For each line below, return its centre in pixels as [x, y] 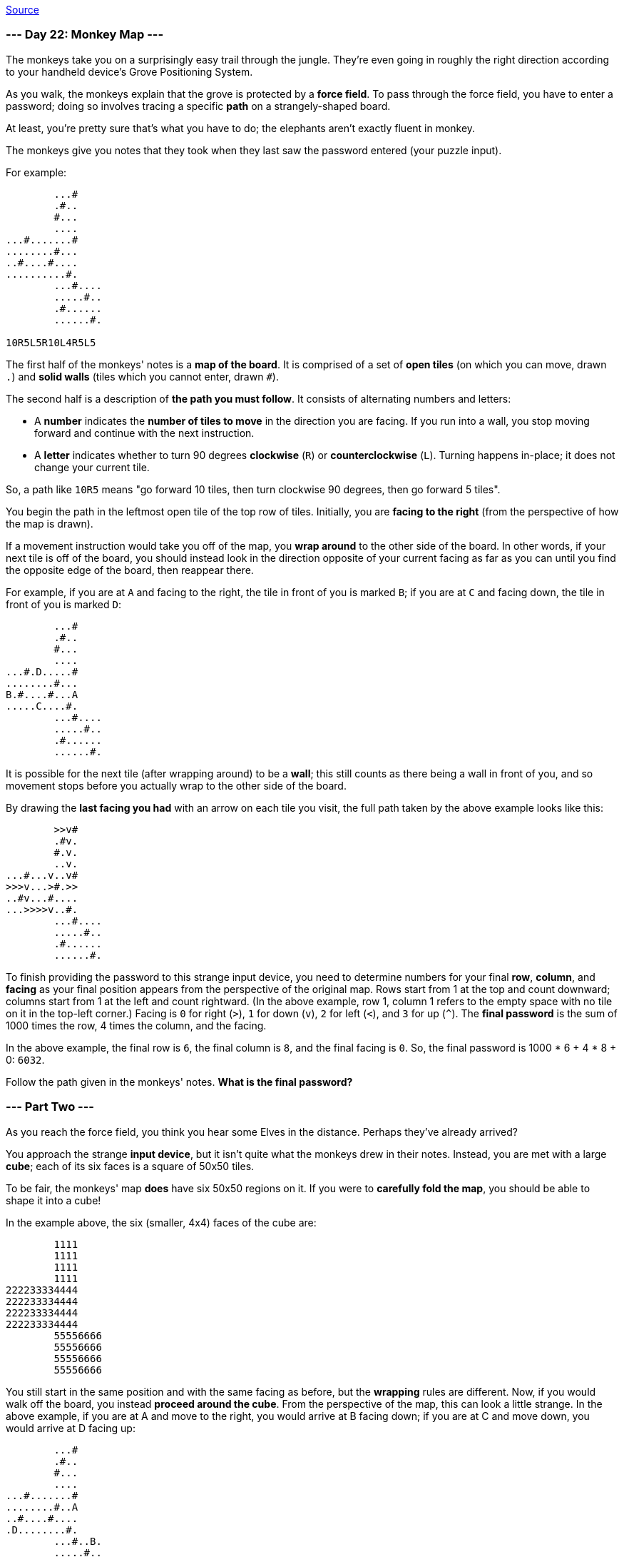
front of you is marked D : [63, 604]
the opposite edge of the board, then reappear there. [130, 570]
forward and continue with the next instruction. [144, 433]
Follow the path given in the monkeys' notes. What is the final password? [179, 1082]
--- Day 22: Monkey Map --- [85, 35]
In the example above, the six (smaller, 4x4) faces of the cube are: [161, 1222]
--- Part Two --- [50, 1107]
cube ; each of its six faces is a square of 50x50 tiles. [130, 1166]
